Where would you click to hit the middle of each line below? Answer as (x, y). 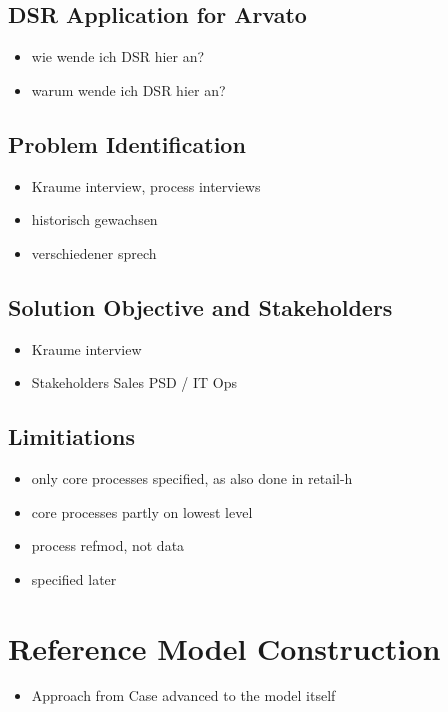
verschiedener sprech (94, 252)
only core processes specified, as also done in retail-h (192, 477)
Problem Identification (127, 143)
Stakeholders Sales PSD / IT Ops (134, 382)
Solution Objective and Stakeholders (200, 306)
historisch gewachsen (94, 219)
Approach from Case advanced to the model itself (183, 695)
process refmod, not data (108, 545)
